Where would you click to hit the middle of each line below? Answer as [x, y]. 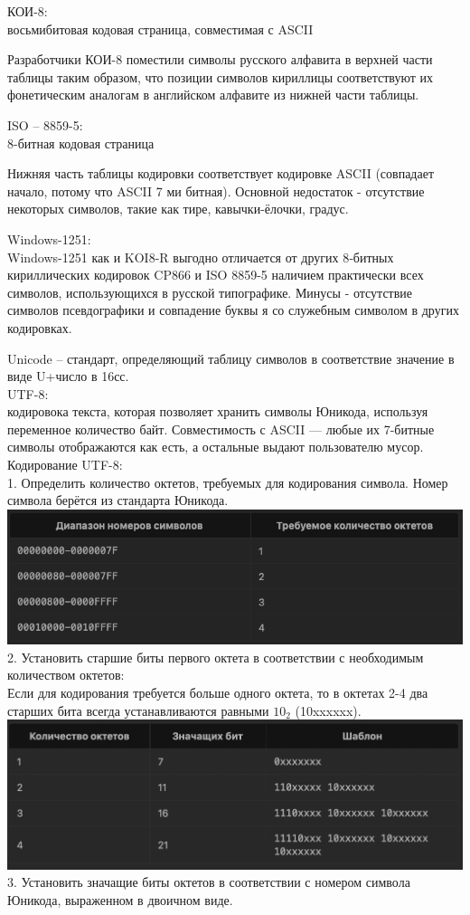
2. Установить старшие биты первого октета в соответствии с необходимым [216, 657]
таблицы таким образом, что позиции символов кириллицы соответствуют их [221, 76]
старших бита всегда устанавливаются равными [138, 710]
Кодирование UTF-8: [65, 465]
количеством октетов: [66, 675]
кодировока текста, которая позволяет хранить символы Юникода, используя [218, 411]
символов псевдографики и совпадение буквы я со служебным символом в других [233, 310]
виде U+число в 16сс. [68, 376]
